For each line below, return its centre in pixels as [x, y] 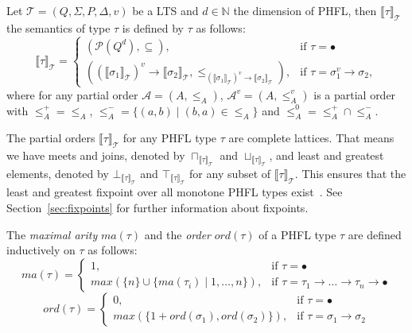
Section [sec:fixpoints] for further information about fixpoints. [157, 207]
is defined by [153, 27]
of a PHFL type [297, 234]
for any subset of [230, 173]
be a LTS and [165, 10]
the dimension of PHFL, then [305, 10]
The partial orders [51, 137]
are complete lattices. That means [311, 137]
